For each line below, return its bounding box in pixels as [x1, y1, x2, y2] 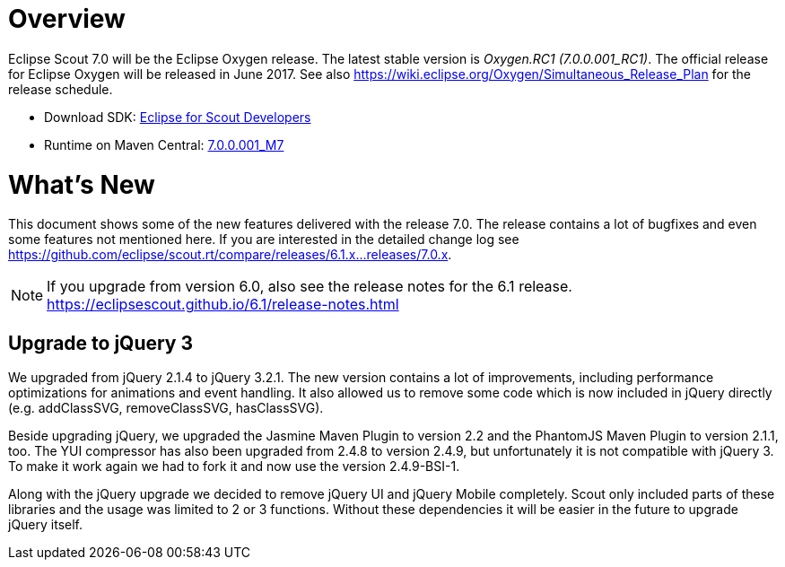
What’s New [8, 169, 155, 200]
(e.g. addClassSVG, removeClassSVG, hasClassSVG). [8, 400, 324, 416]
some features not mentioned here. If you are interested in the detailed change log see [8, 231, 519, 248]
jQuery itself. [8, 517, 83, 533]
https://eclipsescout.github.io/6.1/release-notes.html [47, 295, 399, 314]
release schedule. [8, 81, 113, 97]
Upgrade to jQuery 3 [8, 331, 194, 354]
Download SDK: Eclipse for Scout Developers [44, 109, 311, 125]
